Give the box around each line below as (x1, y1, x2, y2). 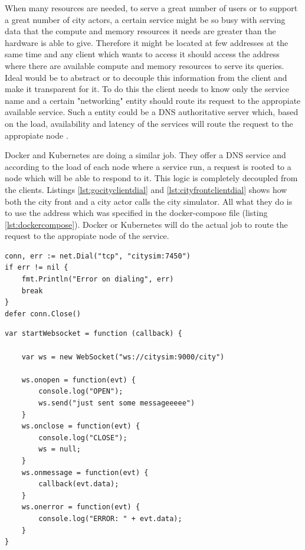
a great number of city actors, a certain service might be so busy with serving (5, 13, 286, 25)
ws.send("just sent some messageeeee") (38, 399, 195, 407)
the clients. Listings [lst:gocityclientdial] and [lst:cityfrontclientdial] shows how (5, 183, 287, 195)
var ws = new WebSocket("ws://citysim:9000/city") (21, 352, 225, 361)
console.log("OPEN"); (38, 387, 123, 396)
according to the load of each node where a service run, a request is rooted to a (5, 160, 291, 172)
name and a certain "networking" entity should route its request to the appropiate (5, 94, 301, 106)
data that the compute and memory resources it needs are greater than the (5, 25, 276, 37)
